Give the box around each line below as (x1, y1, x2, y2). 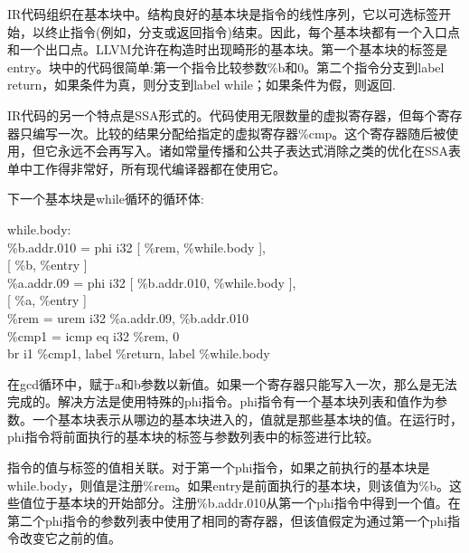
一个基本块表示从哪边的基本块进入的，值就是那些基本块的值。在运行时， (32, 409, 463, 428)
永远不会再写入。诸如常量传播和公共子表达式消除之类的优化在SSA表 (57, 141, 462, 160)
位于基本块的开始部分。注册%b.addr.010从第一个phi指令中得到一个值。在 (32, 493, 461, 512)
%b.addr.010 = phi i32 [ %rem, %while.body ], (7, 237, 266, 256)
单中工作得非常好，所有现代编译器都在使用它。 (7, 158, 286, 177)
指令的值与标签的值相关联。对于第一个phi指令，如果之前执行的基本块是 (7, 458, 430, 477)
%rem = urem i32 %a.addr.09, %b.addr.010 (7, 308, 249, 327)
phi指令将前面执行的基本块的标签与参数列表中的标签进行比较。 (7, 427, 380, 446)
